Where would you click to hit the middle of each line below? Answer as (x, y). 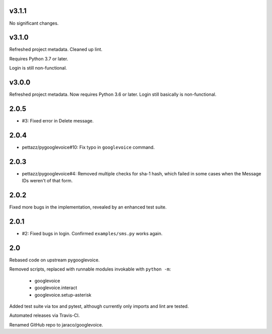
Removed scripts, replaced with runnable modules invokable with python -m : (90, 269)
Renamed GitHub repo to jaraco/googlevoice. (56, 324)
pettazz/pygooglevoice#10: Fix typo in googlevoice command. (88, 147)
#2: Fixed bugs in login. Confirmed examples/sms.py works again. (92, 234)
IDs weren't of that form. (47, 181)
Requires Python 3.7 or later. (39, 58)
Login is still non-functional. (38, 68)
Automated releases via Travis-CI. (45, 315)
